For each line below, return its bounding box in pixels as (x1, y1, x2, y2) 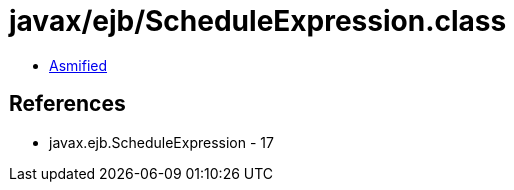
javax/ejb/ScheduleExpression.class (9, 4, 507, 38)
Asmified (49, 56, 108, 74)
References (9, 91, 126, 117)
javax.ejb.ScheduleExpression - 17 (49, 133, 274, 151)
